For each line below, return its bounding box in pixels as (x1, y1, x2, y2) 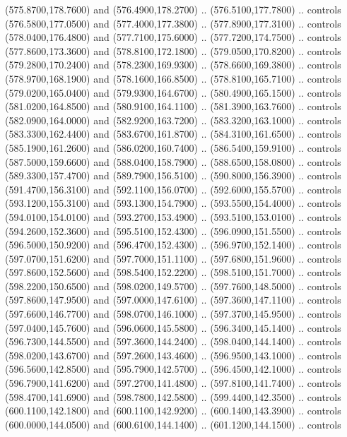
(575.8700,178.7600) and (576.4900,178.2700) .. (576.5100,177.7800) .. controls (5, 2, 341, 16)
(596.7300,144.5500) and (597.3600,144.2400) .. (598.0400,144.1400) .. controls (5, 334, 341, 349)
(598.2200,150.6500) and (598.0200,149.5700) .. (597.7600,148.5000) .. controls (5, 278, 341, 293)
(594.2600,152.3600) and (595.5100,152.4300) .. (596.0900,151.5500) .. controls (5, 223, 341, 238)
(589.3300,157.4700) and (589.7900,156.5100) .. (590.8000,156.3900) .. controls (5, 168, 341, 183)
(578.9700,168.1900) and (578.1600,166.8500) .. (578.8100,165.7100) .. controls (5, 71, 341, 85)
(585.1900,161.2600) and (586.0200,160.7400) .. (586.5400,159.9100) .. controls (5, 140, 341, 155)
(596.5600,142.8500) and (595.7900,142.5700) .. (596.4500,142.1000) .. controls (5, 361, 341, 376)
